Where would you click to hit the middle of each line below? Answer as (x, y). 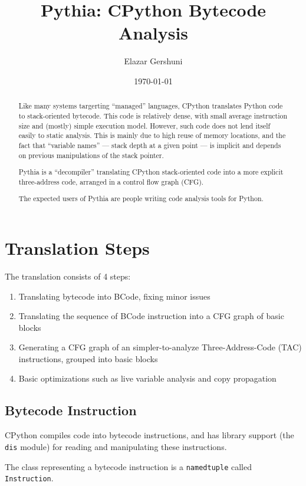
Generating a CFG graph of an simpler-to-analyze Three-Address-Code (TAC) (160, 347)
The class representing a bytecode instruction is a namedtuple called (128, 466)
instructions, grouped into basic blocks (88, 358)
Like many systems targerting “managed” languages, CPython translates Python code (151, 106)
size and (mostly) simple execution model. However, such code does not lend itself (144, 125)
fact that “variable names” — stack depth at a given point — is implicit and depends (150, 145)
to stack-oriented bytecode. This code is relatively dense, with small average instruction (153, 115)
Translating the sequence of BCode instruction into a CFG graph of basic (151, 316)
